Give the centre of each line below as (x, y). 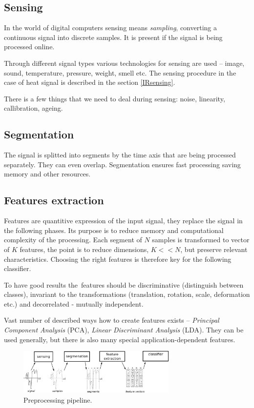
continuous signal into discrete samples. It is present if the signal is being (113, 37)
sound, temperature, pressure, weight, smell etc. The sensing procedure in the (120, 72)
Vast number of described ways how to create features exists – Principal (112, 320)
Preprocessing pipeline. (58, 399)
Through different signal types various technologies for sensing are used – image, (124, 63)
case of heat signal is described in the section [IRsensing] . (90, 82)
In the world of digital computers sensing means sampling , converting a (110, 28)
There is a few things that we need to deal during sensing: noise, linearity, (115, 98)
